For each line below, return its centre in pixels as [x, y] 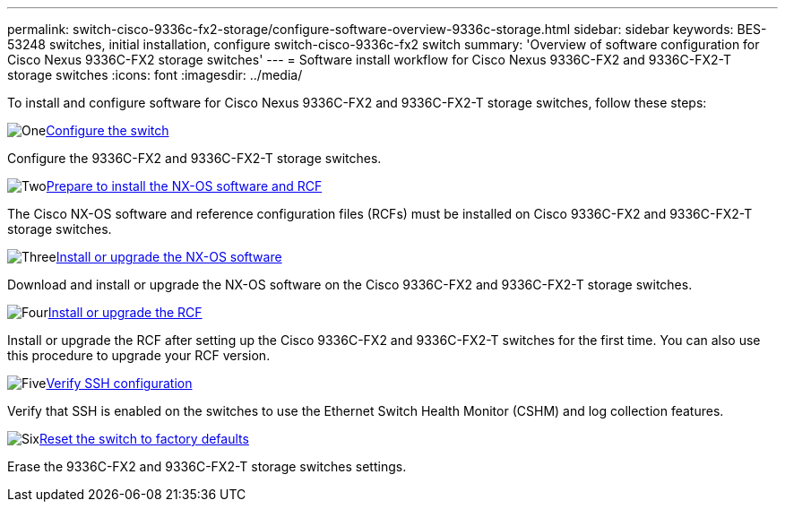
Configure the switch [108, 130]
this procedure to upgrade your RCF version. [139, 355]
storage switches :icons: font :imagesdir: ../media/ [155, 75]
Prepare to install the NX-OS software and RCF [184, 186]
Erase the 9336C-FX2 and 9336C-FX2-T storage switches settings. [207, 466]
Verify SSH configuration [119, 383]
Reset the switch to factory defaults [144, 439]
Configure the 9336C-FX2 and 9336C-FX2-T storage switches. [194, 158]
